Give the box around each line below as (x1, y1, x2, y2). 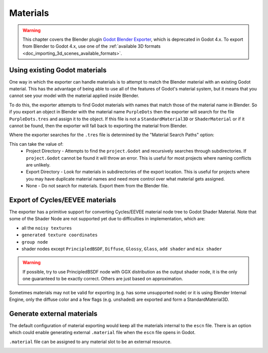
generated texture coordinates (21, 232, 98, 238)
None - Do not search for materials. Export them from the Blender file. (26, 183, 169, 189)
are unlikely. (26, 162, 51, 168)
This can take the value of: (9, 141, 64, 147)
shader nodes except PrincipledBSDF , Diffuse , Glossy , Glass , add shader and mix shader (21, 246, 222, 252)
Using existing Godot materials (9, 66, 107, 74)
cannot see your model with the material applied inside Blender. (9, 92, 139, 99)
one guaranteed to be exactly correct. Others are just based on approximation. (22, 276, 183, 282)
